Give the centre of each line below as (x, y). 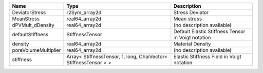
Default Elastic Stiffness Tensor (209, 31)
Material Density (192, 44)
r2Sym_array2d (84, 12)
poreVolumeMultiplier (36, 50)
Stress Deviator (191, 12)
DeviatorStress (29, 12)
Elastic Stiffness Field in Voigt (207, 57)
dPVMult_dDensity (33, 25)
